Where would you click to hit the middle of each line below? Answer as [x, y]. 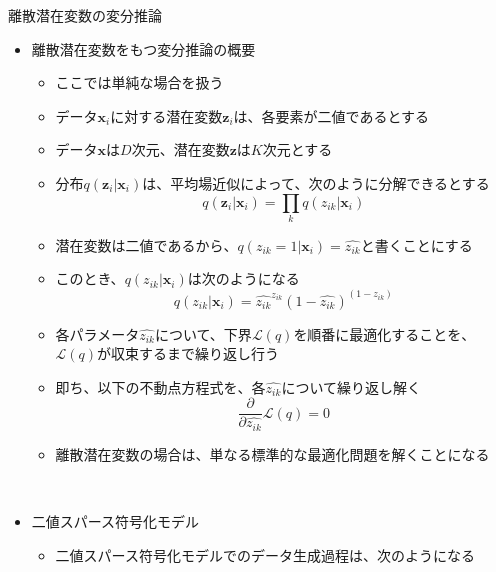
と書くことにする [416, 244]
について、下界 [203, 333]
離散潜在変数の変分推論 [85, 15]
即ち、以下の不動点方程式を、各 [160, 386]
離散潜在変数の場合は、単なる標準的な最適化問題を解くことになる [272, 453]
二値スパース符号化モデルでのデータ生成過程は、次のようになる [265, 554]
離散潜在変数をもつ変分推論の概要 [143, 48]
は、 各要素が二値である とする [331, 115]
